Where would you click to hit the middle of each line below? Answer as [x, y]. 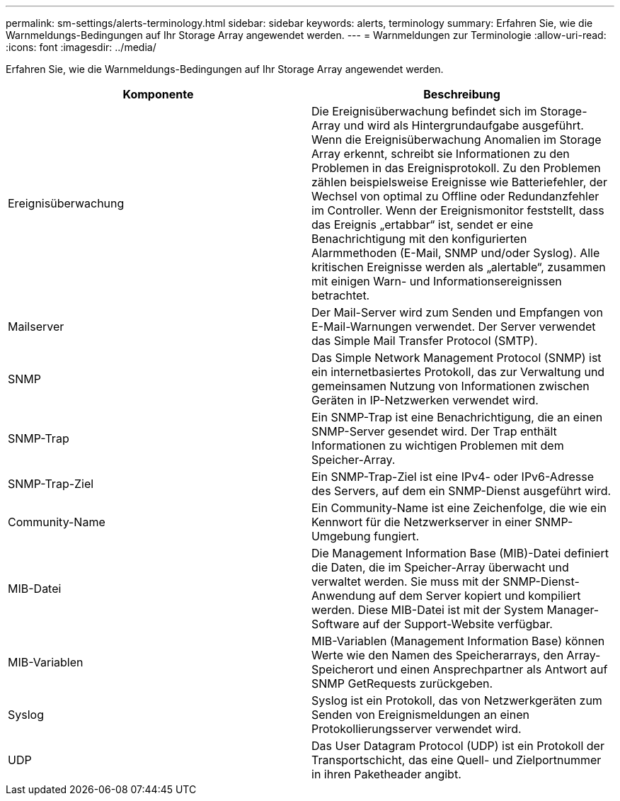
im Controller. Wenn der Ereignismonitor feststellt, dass [458, 210]
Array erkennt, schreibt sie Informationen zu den [441, 154]
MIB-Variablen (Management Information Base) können [458, 641]
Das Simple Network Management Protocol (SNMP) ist [457, 358]
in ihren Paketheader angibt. [386, 774]
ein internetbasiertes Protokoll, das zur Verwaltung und [458, 372]
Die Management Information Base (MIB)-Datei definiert [460, 553]
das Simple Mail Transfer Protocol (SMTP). [425, 341]
